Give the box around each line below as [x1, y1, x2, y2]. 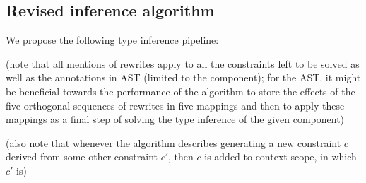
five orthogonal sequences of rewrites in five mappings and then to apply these [6, 98, 345, 112]
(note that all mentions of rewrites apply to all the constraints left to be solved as [6, 56, 360, 71]
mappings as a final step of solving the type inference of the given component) [6, 112, 345, 126]
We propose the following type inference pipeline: [6, 33, 219, 47]
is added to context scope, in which [204, 149, 357, 164]
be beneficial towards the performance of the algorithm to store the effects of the [6, 83, 355, 98]
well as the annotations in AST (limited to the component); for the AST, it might [6, 70, 361, 85]
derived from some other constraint [6, 149, 158, 164]
